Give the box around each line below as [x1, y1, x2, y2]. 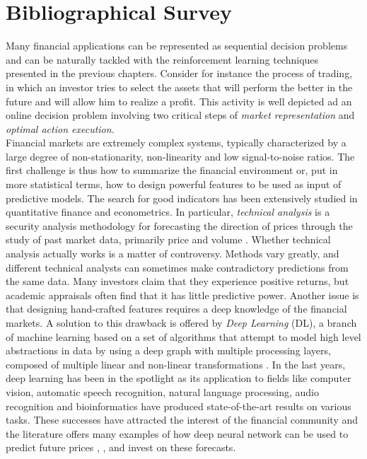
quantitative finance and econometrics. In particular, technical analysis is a [6, 204, 330, 219]
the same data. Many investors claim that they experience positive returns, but [6, 274, 349, 289]
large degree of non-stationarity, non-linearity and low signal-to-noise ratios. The [6, 149, 355, 163]
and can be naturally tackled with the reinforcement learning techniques [6, 52, 319, 66]
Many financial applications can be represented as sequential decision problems [6, 38, 348, 53]
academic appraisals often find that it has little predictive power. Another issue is [6, 287, 359, 302]
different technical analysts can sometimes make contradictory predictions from [6, 260, 349, 274]
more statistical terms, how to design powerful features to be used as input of [6, 177, 342, 192]
